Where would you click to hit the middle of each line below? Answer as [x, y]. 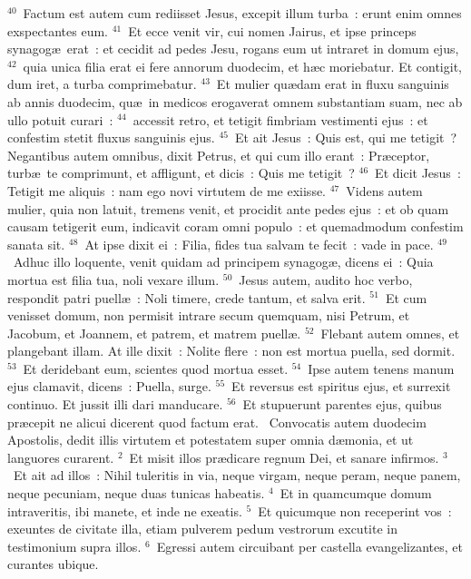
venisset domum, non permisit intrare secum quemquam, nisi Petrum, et [209, 315]
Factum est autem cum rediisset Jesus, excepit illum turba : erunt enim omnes [242, 13]
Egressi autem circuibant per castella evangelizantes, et [309, 546]
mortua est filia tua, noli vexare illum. [113, 279]
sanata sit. [36, 244]
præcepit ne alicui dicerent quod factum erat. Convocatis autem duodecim [217, 422]
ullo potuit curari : [60, 119]
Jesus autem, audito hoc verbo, [326, 279]
